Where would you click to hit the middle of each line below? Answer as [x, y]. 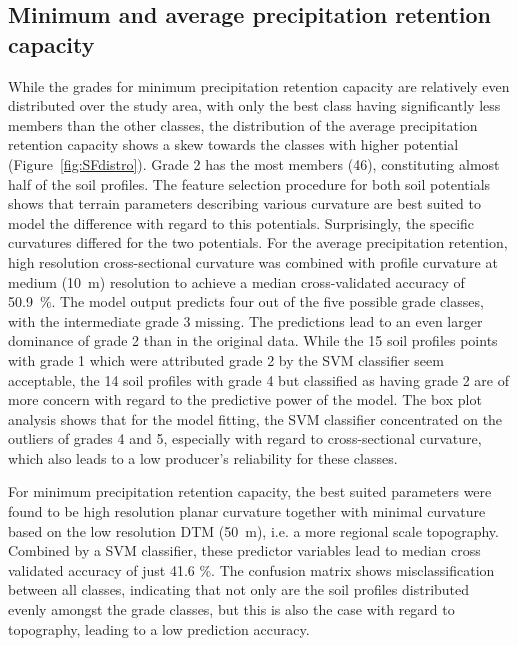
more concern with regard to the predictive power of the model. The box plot [245, 399]
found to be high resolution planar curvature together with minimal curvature [247, 511]
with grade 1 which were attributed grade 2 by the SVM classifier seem [226, 359]
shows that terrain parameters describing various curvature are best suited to [244, 203]
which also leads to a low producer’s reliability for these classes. [203, 457]
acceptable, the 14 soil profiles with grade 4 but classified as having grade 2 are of [259, 379]
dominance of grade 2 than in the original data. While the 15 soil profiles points [253, 340]
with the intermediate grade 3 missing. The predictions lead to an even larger [245, 320]
